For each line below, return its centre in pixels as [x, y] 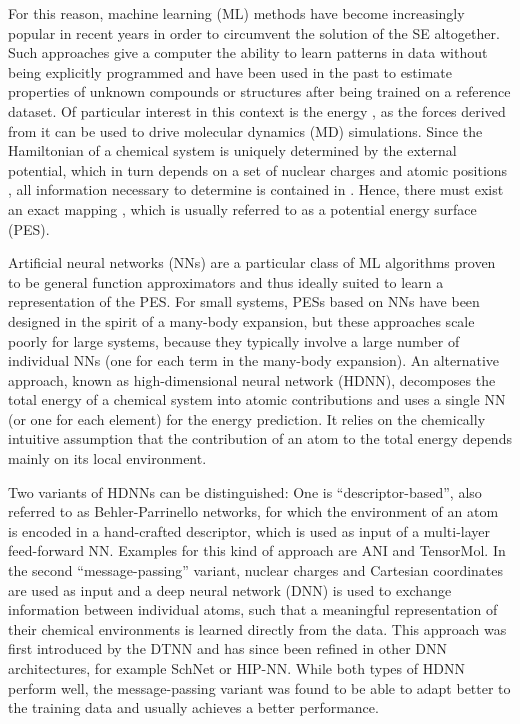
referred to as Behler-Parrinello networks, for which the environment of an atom [253, 511]
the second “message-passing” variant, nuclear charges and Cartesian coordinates [256, 570]
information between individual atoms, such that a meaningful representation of [253, 609]
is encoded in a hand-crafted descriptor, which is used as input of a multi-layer [249, 530]
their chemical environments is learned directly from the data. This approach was [257, 628]
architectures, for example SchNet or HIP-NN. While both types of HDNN [236, 668]
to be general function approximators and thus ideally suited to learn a [226, 281]
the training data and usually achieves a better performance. [193, 707]
